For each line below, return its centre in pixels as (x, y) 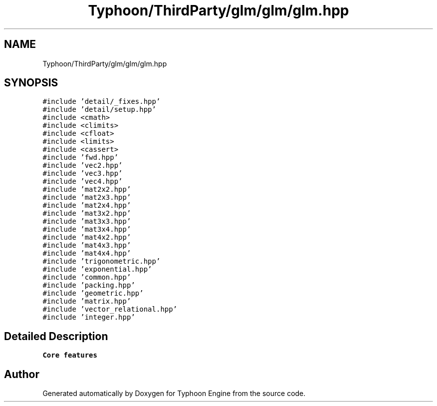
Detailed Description (56, 336)
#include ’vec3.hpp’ (83, 174)
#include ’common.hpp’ (87, 277)
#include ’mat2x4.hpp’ (87, 205)
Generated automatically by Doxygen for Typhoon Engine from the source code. (174, 394)
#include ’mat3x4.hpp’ (87, 229)
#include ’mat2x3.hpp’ (87, 198)
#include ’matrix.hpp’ (87, 301)
